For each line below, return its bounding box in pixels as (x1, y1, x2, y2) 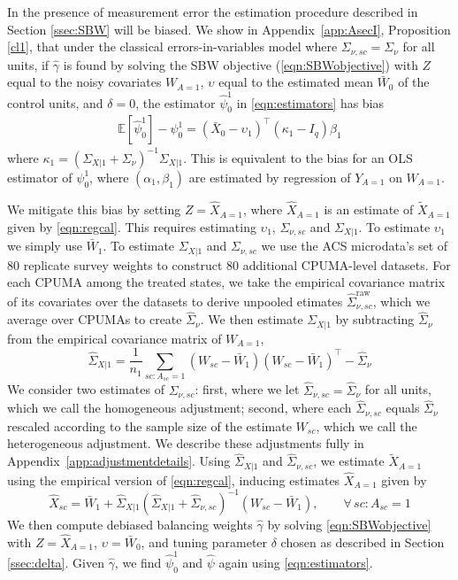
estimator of (7, 167, 73, 186)
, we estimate (313, 452, 385, 470)
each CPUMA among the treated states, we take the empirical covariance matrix (7, 273, 446, 291)
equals (385, 398, 420, 417)
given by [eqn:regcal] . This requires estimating (7, 217, 256, 236)
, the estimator (135, 93, 216, 112)
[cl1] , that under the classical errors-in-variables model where (7, 37, 338, 56)
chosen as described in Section (280, 532, 445, 551)
